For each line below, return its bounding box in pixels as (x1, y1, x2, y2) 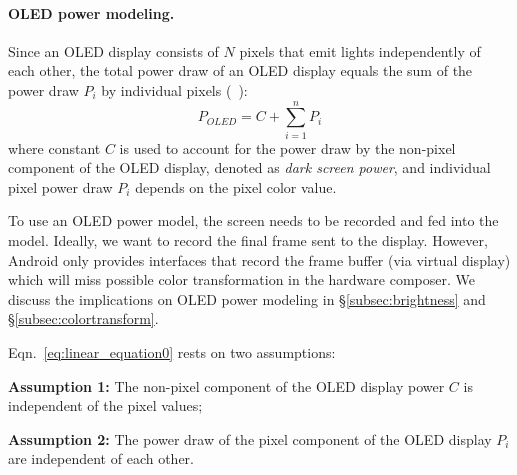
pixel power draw (8, 176, 113, 197)
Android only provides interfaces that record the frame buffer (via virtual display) (8, 249, 511, 270)
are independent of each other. (8, 448, 194, 469)
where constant (8, 137, 101, 158)
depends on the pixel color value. (135, 176, 337, 197)
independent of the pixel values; (8, 395, 203, 416)
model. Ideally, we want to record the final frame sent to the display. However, (8, 230, 488, 251)
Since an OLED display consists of (8, 40, 219, 61)
